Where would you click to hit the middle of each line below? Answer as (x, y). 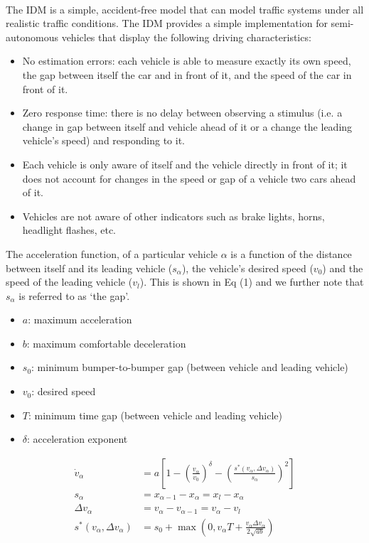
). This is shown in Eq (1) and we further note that (252, 282)
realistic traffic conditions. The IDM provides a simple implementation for (167, 23)
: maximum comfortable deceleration (106, 343)
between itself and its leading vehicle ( (89, 268)
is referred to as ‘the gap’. (74, 295)
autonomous (32, 37)
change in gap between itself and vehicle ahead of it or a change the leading (187, 126)
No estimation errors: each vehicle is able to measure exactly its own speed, (187, 61)
